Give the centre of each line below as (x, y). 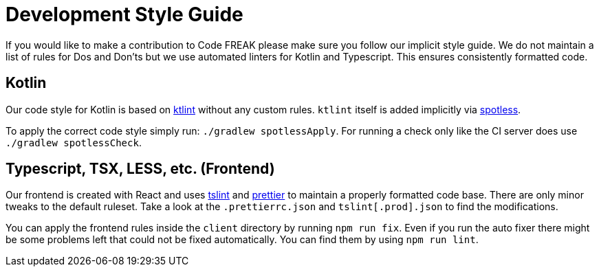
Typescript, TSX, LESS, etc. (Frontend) (140, 169)
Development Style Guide (124, 14)
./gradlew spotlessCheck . (74, 142)
